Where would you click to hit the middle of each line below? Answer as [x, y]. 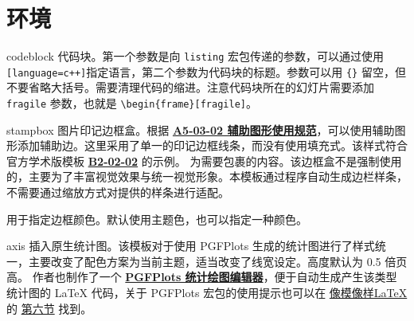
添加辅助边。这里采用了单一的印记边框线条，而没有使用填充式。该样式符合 [212, 145]
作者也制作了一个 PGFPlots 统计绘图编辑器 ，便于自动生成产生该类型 [215, 277]
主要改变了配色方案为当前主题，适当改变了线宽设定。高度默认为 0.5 [205, 261]
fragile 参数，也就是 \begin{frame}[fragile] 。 [132, 103]
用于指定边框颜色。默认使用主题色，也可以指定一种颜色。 [157, 219]
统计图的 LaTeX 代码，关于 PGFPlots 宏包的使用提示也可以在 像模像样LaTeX [207, 293]
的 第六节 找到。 [49, 308]
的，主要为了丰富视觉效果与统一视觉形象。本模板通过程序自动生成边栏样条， [207, 176]
